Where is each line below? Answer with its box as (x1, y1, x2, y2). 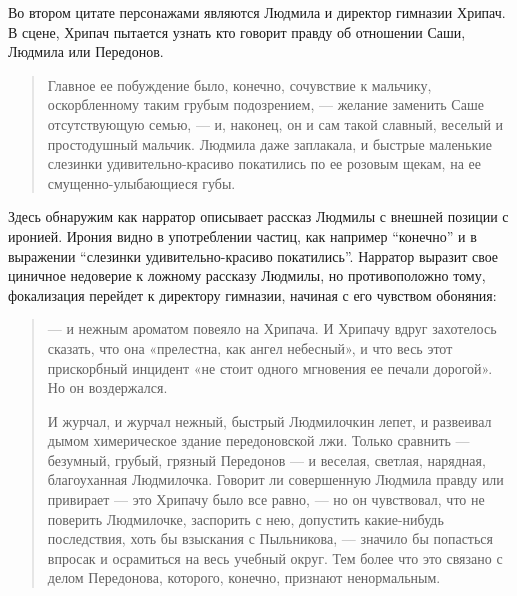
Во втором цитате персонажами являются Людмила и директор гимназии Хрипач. (8, 2, 506, 22)
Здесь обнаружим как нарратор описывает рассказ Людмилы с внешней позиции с (8, 206, 509, 227)
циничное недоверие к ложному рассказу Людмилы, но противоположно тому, (8, 265, 486, 286)
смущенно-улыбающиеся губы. (47, 172, 236, 193)
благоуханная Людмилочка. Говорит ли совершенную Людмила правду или (47, 469, 504, 490)
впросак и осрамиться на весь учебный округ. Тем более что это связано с (47, 547, 503, 568)
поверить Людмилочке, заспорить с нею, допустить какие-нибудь (47, 508, 444, 529)
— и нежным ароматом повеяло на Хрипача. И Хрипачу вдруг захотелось (47, 318, 497, 339)
